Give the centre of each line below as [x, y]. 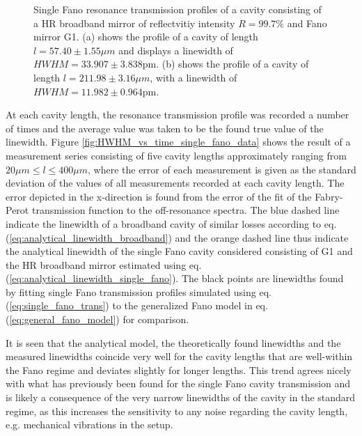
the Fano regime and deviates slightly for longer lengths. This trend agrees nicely [179, 369]
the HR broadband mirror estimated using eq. [104, 264]
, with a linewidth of [194, 77]
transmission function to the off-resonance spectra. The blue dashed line [186, 210]
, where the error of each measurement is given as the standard [222, 169]
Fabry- [329, 196]
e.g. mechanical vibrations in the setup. [89, 425]
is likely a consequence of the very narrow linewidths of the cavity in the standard [181, 397]
